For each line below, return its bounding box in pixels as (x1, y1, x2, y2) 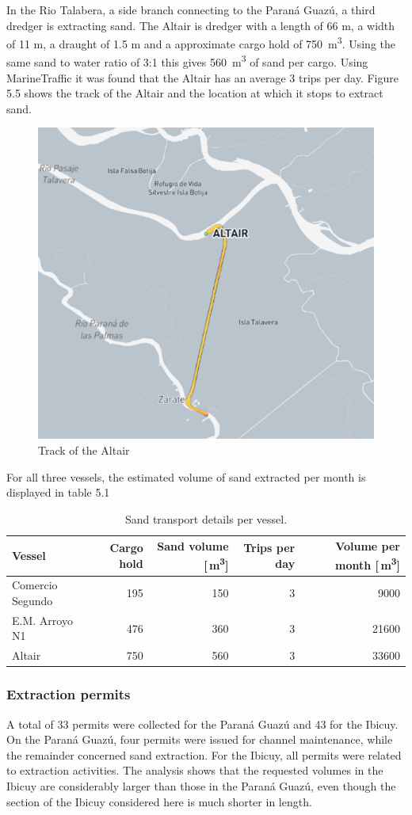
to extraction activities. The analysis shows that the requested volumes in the (6, 762, 383, 779)
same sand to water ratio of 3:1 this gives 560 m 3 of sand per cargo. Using (6, 51, 368, 70)
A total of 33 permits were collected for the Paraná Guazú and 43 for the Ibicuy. (6, 715, 399, 732)
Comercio (12, 577, 58, 593)
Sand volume (157, 538, 229, 554)
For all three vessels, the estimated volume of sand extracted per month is (6, 468, 366, 485)
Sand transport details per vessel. (124, 510, 288, 527)
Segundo (12, 592, 53, 608)
